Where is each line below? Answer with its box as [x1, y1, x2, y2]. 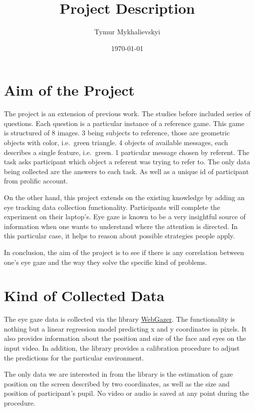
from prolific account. [4, 176, 68, 186]
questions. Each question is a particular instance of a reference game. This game [4, 118, 245, 128]
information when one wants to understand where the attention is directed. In [4, 221, 238, 231]
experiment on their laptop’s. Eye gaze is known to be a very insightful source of [4, 211, 246, 222]
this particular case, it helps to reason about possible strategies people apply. [4, 231, 235, 241]
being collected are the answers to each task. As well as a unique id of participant [4, 166, 249, 176]
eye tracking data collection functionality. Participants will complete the [4, 202, 220, 212]
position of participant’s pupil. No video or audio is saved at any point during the [4, 388, 249, 398]
